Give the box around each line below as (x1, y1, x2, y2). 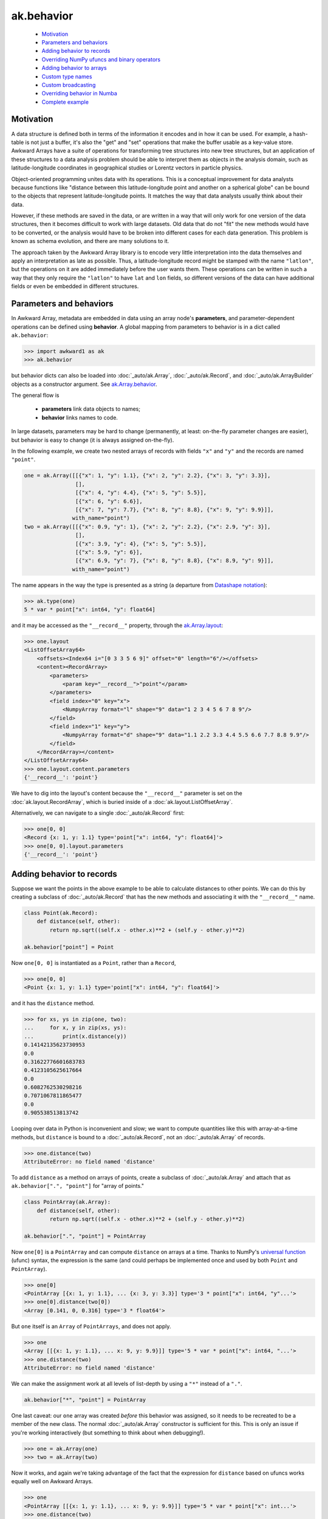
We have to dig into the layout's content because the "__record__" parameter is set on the (11, 790, 242, 797)
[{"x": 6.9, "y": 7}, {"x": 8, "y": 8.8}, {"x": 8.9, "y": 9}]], (75, 557, 275, 564)
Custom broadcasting (41, 81, 96, 88)
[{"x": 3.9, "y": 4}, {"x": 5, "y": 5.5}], (75, 540, 207, 547)
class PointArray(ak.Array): (24, 1199, 111, 1205)
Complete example (41, 98, 89, 106)
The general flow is (11, 392, 60, 399)
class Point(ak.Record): (24, 910, 98, 917)
